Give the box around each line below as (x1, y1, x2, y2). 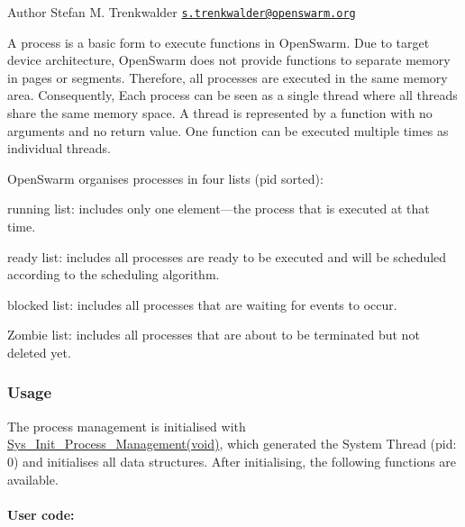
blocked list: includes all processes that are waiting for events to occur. (7, 295, 397, 313)
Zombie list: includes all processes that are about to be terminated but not (7, 325, 420, 344)
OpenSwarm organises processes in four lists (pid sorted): (7, 168, 324, 187)
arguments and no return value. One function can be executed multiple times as (7, 121, 449, 140)
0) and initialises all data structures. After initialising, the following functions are (7, 451, 457, 470)
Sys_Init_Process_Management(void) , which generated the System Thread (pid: (7, 434, 457, 453)
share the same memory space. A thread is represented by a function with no (7, 104, 433, 123)
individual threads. (7, 139, 111, 158)
